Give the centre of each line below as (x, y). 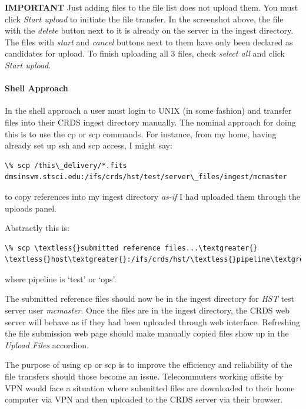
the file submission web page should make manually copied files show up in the (147, 333)
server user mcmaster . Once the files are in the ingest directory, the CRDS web (147, 310)
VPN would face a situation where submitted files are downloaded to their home (150, 387)
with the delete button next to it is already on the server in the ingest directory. (149, 30)
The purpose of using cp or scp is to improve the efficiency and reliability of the (149, 365)
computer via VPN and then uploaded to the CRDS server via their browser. (144, 399)
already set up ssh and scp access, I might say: (89, 145)
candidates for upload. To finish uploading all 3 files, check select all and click (145, 53)
